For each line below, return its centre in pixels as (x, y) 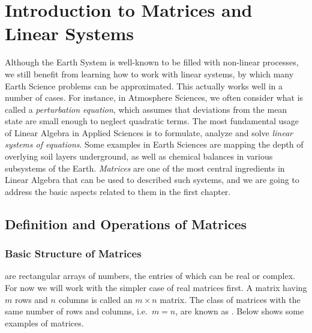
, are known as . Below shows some (240, 311)
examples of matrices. (44, 322)
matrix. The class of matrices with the (230, 299)
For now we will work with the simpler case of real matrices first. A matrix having (156, 288)
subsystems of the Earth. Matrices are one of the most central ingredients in (145, 168)
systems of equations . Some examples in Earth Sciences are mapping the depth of (154, 144)
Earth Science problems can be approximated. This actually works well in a (144, 85)
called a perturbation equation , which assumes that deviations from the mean (146, 109)
